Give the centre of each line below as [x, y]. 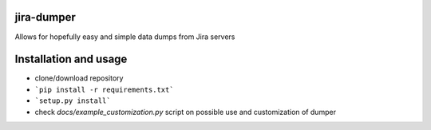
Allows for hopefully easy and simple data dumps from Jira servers [125, 37]
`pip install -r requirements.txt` [105, 89]
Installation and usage [71, 59]
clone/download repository [79, 78]
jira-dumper [45, 17]
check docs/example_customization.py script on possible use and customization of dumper [186, 112]
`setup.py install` [73, 101]
